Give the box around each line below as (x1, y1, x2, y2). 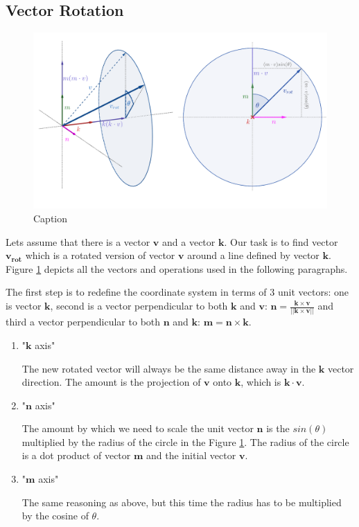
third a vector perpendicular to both (6, 314, 161, 329)
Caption (33, 211, 68, 226)
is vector (6, 298, 42, 312)
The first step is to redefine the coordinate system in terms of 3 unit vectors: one (6, 285, 349, 299)
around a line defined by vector (187, 248, 319, 262)
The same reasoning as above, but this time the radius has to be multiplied (21, 494, 342, 509)
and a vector (162, 234, 216, 249)
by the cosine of (21, 508, 89, 523)
